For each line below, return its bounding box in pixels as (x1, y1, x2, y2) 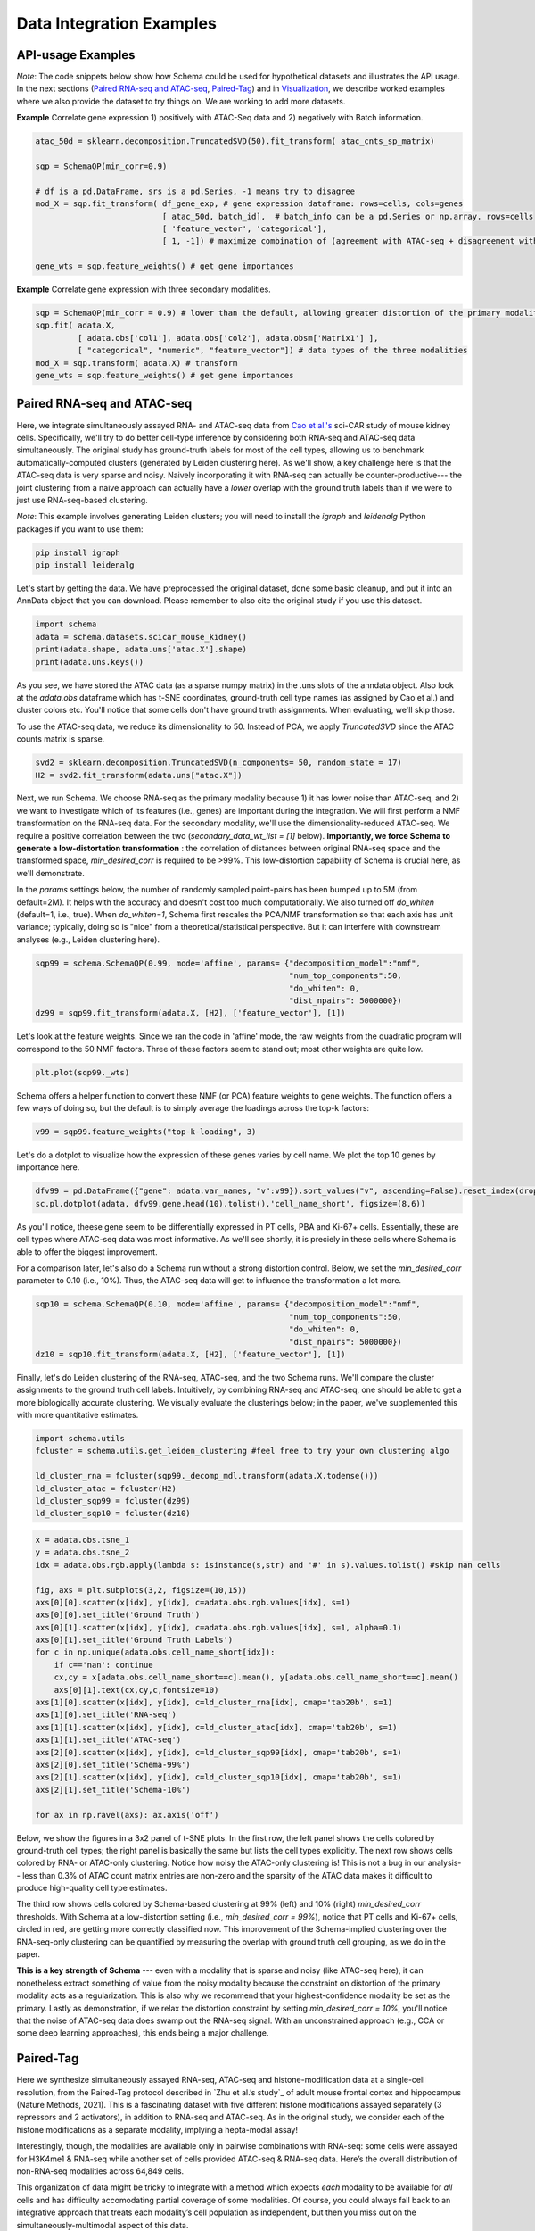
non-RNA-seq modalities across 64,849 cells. (16, 2166, 185, 2177)
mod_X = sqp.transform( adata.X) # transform (35, 358, 238, 368)
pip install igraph (35, 547, 120, 558)
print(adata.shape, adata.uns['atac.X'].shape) (35, 644, 247, 655)
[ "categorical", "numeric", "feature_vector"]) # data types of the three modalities (77, 345, 468, 356)
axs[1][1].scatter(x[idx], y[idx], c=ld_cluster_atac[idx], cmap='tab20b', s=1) (35, 1722, 398, 1732)
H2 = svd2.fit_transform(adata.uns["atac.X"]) (35, 770, 243, 780)
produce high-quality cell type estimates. (16, 1883, 169, 1894)
